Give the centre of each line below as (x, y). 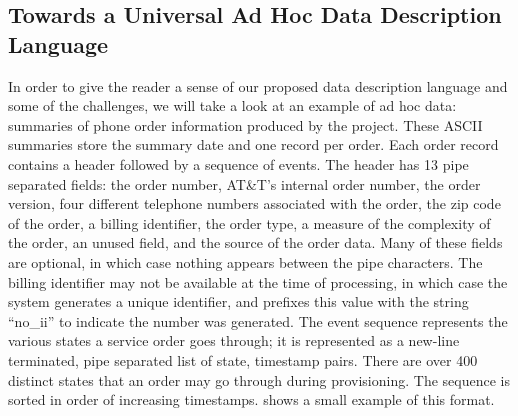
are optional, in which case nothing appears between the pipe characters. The (245, 261)
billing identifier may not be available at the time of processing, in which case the (258, 281)
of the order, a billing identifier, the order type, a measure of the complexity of (249, 222)
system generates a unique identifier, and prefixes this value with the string (238, 301)
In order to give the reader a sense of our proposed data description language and (258, 85)
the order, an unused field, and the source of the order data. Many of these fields (255, 242)
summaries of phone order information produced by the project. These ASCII (245, 124)
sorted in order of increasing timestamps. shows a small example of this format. (251, 399)
